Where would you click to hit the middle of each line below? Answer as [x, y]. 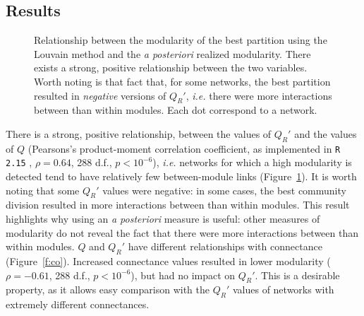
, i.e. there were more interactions [259, 95]
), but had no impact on [183, 275]
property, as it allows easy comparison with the [108, 289]
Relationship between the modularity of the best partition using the [181, 40]
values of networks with [283, 289]
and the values [326, 133]
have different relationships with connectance [225, 246]
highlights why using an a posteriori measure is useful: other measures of [163, 219]
